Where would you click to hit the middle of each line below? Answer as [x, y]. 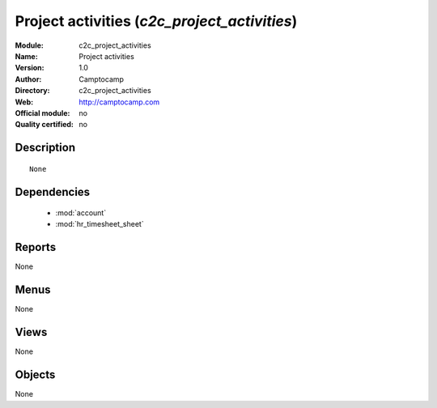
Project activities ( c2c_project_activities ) [156, 21]
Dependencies [53, 191]
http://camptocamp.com [119, 102]
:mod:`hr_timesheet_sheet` [100, 224]
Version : [30, 68]
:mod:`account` [81, 213]
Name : [26, 56]
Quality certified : [45, 125]
